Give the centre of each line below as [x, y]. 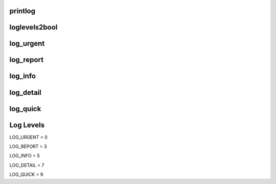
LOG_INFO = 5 [25, 156]
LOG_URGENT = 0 [29, 137]
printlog [22, 11]
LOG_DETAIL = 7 [27, 165]
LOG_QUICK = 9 [26, 175]
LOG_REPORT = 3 [28, 147]
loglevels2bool [33, 27]
